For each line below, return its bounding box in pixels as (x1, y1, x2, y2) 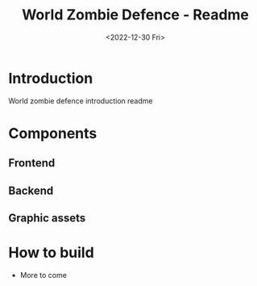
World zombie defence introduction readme (8, 95, 153, 106)
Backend (8, 183, 54, 197)
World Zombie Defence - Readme (21, 6, 250, 24)
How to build (8, 244, 94, 262)
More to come (19, 270, 67, 280)
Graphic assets (8, 212, 86, 225)
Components (8, 124, 97, 142)
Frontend (8, 156, 56, 170)
